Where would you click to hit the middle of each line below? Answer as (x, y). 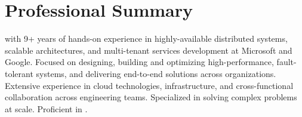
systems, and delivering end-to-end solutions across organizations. (156, 73)
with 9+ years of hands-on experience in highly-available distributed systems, (146, 39)
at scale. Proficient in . (46, 108)
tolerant (19, 73)
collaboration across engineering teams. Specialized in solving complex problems (151, 97)
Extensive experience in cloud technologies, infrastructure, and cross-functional (149, 85)
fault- (286, 62)
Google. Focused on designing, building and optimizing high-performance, (139, 62)
